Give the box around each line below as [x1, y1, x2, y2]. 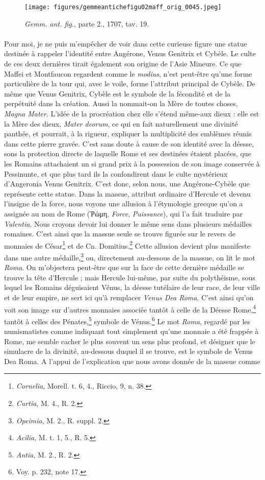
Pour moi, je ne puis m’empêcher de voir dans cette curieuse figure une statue [4, 38, 247, 49]
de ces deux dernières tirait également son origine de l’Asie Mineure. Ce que [4, 58, 242, 69]
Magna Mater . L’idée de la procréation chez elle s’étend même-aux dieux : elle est [4, 108, 259, 118]
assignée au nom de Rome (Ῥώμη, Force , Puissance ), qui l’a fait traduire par [4, 208, 243, 219]
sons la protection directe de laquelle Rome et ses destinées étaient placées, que [4, 148, 251, 159]
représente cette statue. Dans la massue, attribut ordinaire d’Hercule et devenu [4, 188, 251, 199]
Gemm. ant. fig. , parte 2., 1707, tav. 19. [24, 18, 149, 29]
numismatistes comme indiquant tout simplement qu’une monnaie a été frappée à [4, 326, 259, 337]
